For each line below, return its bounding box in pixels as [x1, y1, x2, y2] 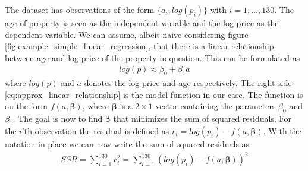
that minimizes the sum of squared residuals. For [113, 112, 291, 125]
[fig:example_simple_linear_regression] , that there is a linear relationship [5, 40, 274, 52]
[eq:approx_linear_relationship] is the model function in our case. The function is [5, 88, 303, 100]
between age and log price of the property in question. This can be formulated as [5, 51, 300, 64]
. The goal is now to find [12, 112, 103, 125]
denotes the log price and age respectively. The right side [84, 77, 292, 89]
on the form [5, 100, 48, 112]
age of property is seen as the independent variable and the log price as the [5, 17, 279, 28]
